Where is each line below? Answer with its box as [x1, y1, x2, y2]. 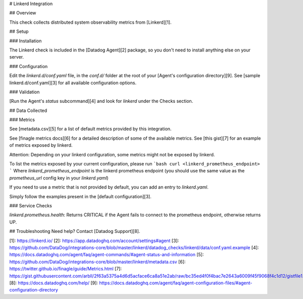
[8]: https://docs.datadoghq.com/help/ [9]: [9, 280, 98, 286]
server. [9, 54, 24, 60]
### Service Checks [9, 202, 53, 209]
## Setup [9, 28, 29, 35]
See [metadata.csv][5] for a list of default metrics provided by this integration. [9, 126, 172, 132]
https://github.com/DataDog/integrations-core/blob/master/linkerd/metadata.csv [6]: [9, 259, 186, 265]
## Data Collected [9, 107, 47, 113]
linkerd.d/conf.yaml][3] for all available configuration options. [9, 80, 136, 86]
